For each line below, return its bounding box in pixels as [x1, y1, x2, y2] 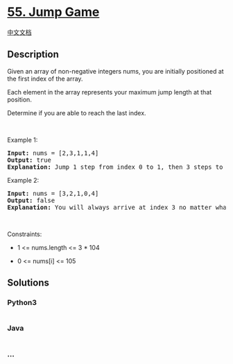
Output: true [7, 156, 52, 164]
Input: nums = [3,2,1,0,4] [7, 189, 99, 197]
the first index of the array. [7, 74, 83, 83]
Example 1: [7, 135, 38, 144]
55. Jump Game [7, 4, 100, 20]
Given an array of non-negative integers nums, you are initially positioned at [7, 67, 224, 75]
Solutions [7, 277, 50, 289]
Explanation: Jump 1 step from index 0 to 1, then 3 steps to [7, 163, 223, 171]
